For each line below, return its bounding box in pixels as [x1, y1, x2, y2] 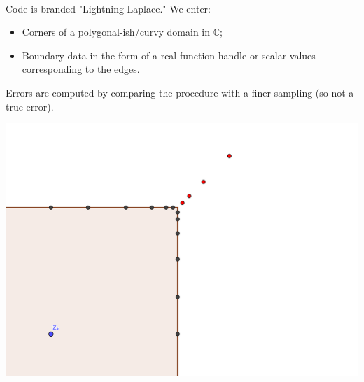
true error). [6, 99, 54, 113]
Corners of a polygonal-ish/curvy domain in [22, 24, 211, 39]
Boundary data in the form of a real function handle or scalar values [22, 48, 316, 62]
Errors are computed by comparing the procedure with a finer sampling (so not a [6, 85, 354, 99]
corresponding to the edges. [22, 62, 140, 76]
